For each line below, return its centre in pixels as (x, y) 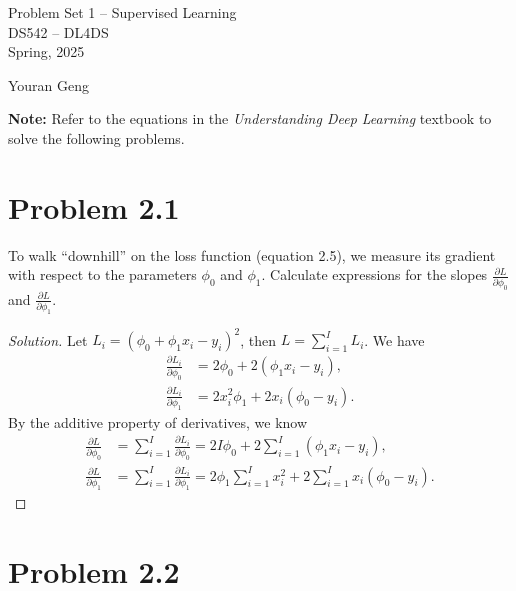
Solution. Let (48, 339)
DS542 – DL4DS (58, 31)
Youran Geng (49, 84)
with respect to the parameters (102, 274)
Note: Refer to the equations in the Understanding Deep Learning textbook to (250, 118)
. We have (394, 339)
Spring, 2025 (46, 51)
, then (258, 339)
